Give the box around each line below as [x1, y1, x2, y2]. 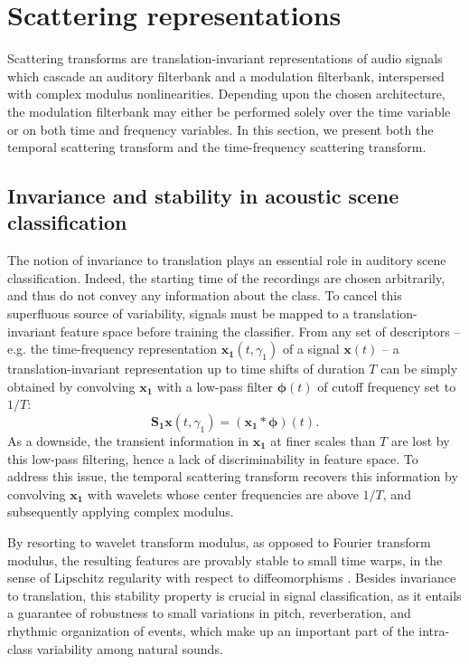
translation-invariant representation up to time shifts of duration [7, 359, 365, 378]
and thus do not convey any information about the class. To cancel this [7, 286, 402, 305]
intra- [418, 621, 450, 640]
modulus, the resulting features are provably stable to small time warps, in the [7, 550, 443, 569]
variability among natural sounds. [36, 639, 223, 658]
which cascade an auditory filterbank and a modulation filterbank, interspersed [7, 66, 445, 85]
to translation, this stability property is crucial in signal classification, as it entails [7, 585, 462, 604]
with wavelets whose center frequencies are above [87, 484, 359, 503]
